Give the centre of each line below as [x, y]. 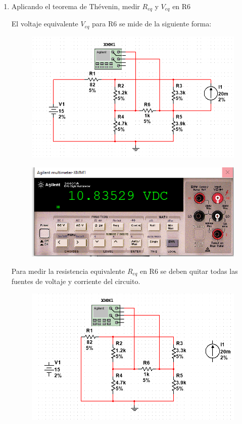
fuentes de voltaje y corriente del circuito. [76, 281]
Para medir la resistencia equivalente [68, 271]
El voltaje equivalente [45, 24]
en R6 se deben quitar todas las [189, 271]
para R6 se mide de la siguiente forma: [152, 24]
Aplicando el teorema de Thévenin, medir [76, 6]
